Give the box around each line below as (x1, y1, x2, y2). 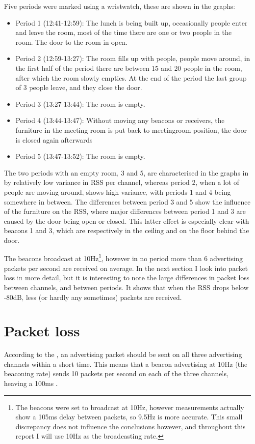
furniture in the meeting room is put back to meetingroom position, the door (15, 124, 247, 135)
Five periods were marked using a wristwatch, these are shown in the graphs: (4, 1, 235, 11)
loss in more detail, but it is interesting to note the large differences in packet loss (4, 272, 250, 283)
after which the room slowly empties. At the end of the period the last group (15, 72, 247, 83)
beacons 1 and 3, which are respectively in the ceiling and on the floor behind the (4, 225, 249, 236)
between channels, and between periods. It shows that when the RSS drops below (4, 282, 249, 292)
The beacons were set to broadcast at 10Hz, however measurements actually (15, 402, 244, 412)
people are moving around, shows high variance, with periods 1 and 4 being (4, 186, 231, 197)
